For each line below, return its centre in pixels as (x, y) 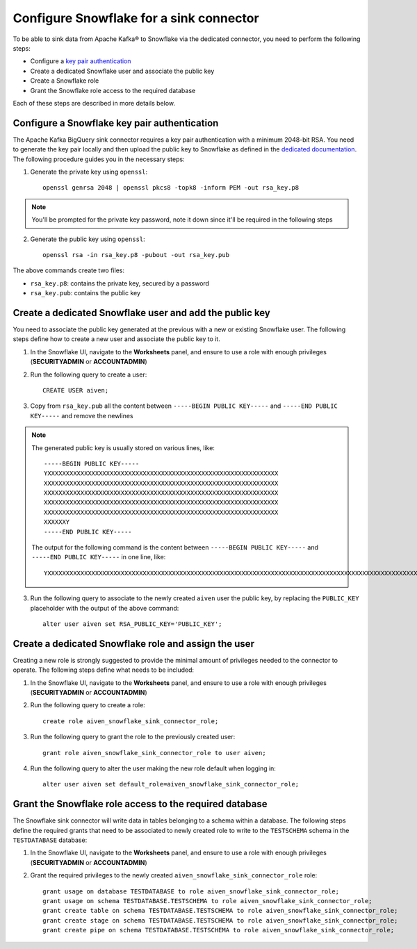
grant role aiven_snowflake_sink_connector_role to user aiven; (155, 753)
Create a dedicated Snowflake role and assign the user (134, 644)
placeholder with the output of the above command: (105, 608)
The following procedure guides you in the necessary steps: (99, 159)
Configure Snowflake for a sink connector (136, 18)
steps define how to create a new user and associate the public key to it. (116, 339)
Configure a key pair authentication (81, 61)
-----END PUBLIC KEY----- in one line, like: (99, 557)
